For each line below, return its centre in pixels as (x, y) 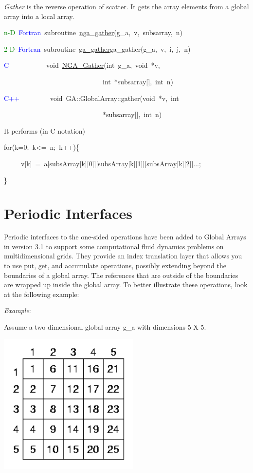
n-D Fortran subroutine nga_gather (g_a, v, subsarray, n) (93, 32)
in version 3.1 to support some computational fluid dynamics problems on (114, 246)
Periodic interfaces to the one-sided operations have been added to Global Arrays (125, 237)
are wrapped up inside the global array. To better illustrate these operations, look (126, 285)
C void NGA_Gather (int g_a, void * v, (82, 65)
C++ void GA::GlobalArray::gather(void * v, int (91, 98)
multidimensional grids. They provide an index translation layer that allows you (123, 256)
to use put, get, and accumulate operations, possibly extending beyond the (115, 266)
